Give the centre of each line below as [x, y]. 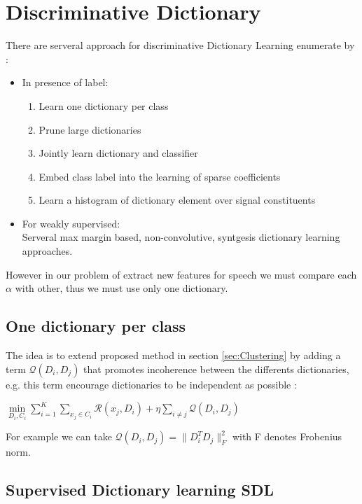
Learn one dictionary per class [104, 105]
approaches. [47, 251]
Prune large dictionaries [90, 129]
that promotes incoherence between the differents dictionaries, [216, 369]
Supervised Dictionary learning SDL [140, 490]
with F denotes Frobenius [287, 436]
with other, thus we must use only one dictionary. [121, 288]
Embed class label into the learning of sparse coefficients [160, 176]
